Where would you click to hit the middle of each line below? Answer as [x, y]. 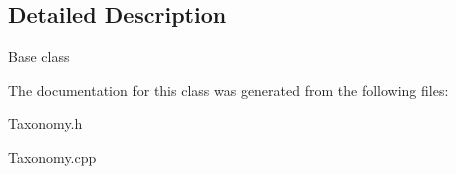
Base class [39, 56]
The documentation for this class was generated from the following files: [228, 89]
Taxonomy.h [45, 123]
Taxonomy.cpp [52, 156]
